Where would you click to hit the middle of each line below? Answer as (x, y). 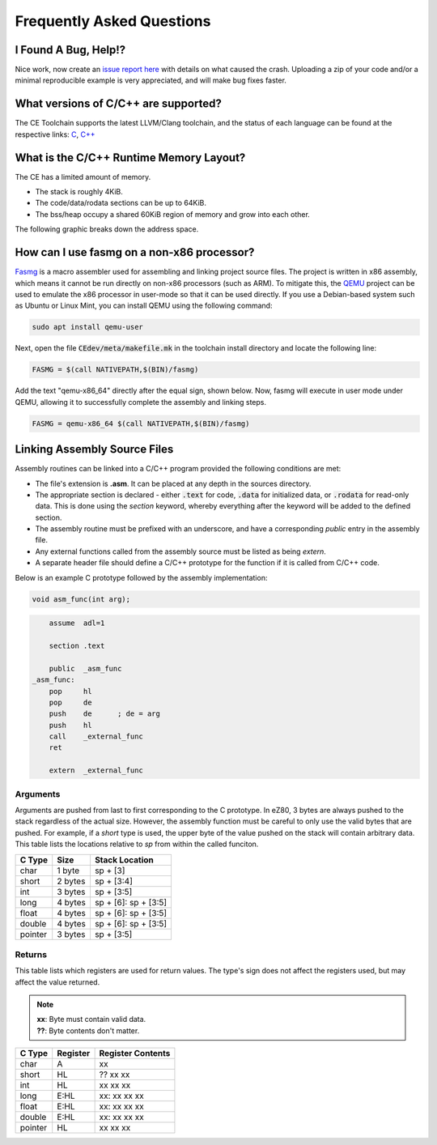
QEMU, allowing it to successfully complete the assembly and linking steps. (141, 402)
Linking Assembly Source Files (94, 449)
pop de (70, 702)
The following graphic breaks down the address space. (107, 229)
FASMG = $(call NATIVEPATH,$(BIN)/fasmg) (115, 370)
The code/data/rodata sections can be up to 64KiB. (121, 203)
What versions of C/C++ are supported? (118, 104)
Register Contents (135, 1053)
